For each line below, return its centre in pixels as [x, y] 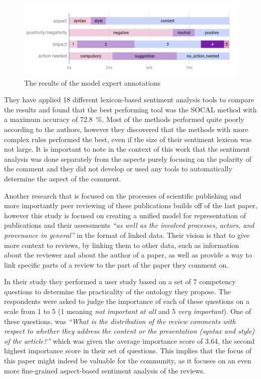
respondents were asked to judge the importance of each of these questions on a [127, 301]
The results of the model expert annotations [92, 82]
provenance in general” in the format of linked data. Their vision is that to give [127, 235]
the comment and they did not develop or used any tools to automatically [118, 169]
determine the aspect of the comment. [63, 178]
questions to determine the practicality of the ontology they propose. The [117, 291]
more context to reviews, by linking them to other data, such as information [122, 245]
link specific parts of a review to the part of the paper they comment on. [116, 264]
